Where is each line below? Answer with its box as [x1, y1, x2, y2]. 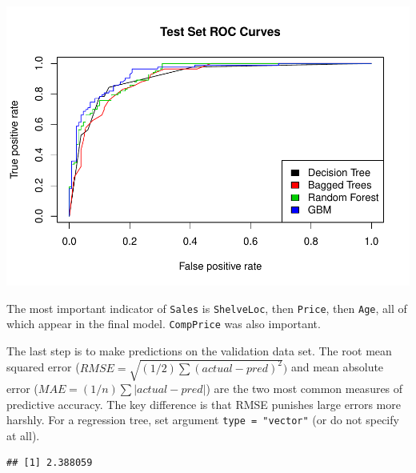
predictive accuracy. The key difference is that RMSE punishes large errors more [6, 395, 401, 412]
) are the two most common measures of [206, 379, 403, 396]
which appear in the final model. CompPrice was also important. [6, 315, 321, 332]
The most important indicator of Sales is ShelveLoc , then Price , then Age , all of [6, 299, 407, 316]
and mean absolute [290, 359, 384, 375]
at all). [6, 427, 40, 443]
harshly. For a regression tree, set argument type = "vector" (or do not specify [6, 411, 399, 428]
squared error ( [6, 359, 80, 375]
